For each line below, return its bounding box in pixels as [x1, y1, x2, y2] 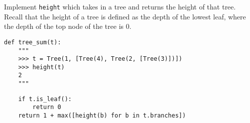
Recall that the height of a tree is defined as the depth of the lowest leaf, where [4, 11, 246, 21]
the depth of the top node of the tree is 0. [4, 21, 131, 31]
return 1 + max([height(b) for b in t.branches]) [18, 112, 186, 120]
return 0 [32, 104, 61, 111]
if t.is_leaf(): [18, 95, 72, 103]
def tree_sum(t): [4, 38, 61, 46]
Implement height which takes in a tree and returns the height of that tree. [4, 1, 236, 11]
